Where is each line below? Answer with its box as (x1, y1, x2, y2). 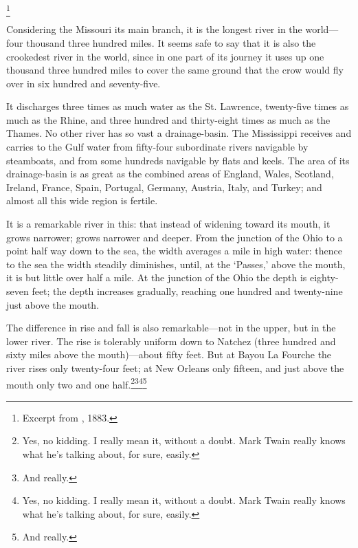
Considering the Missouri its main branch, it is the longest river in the (6, 22, 302, 36)
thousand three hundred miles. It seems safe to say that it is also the (26, 35, 316, 50)
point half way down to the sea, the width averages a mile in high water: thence (6, 243, 343, 258)
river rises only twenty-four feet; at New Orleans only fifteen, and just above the (6, 360, 344, 375)
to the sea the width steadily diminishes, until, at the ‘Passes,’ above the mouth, (6, 256, 346, 271)
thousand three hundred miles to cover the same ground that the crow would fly (6, 63, 344, 77)
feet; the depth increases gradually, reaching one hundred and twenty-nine (32, 284, 343, 298)
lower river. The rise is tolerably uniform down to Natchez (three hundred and (6, 333, 336, 348)
